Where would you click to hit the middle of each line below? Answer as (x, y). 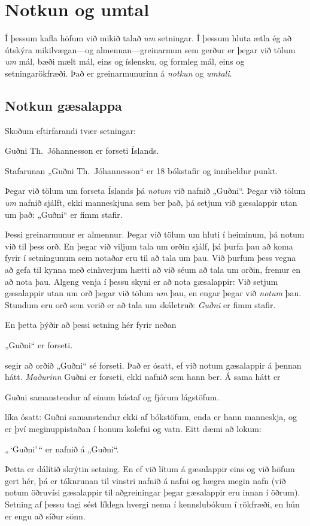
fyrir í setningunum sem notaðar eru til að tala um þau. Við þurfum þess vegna (151, 258)
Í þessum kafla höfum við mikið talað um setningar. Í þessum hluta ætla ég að (148, 38)
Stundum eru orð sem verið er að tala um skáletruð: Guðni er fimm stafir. (140, 304)
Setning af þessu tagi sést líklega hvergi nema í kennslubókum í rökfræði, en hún (152, 504)
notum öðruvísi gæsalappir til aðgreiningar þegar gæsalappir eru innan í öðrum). (153, 492)
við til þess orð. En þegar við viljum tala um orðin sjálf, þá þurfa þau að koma (149, 246)
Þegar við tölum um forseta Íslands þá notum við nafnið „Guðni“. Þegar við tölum (155, 191)
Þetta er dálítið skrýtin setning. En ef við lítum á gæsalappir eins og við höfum (150, 469)
